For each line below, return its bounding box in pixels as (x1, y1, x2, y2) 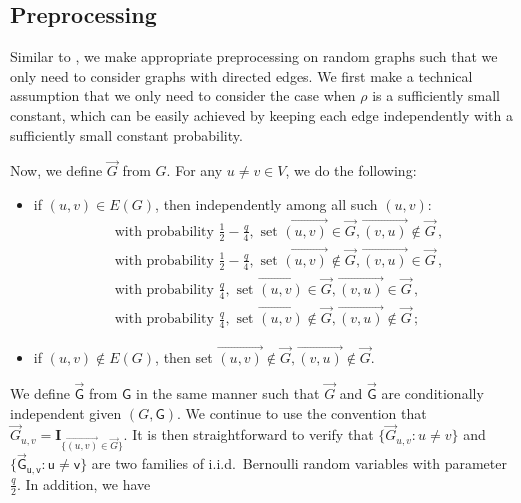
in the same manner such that (136, 382, 320, 403)
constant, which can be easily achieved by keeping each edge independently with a (10, 104, 513, 125)
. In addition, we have (16, 473, 151, 494)
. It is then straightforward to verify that (123, 424, 374, 445)
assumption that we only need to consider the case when (10, 85, 356, 106)
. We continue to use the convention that (176, 402, 427, 423)
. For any (166, 160, 223, 181)
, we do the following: (285, 160, 417, 181)
